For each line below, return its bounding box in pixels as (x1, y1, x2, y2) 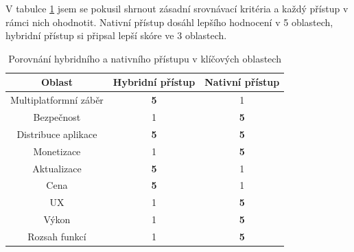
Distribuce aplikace (16, 126, 97, 141)
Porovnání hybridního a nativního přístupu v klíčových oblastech (8, 51, 281, 65)
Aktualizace (32, 161, 82, 175)
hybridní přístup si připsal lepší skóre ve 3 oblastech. (5, 28, 227, 43)
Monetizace (33, 144, 81, 158)
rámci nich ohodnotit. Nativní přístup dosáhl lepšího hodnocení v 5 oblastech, (5, 14, 333, 29)
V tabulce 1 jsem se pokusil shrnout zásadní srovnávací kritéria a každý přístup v (5, 1, 349, 15)
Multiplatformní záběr (10, 93, 104, 107)
